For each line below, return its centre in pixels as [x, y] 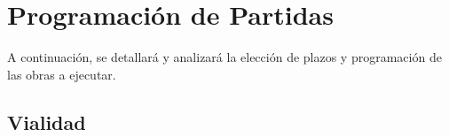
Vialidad [47, 122]
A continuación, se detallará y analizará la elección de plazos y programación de [224, 57]
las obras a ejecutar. [62, 74]
